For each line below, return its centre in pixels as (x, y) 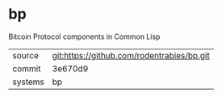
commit (27, 68)
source (25, 55)
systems (28, 82)
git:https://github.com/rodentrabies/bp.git (131, 55)
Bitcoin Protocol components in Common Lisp (84, 36)
